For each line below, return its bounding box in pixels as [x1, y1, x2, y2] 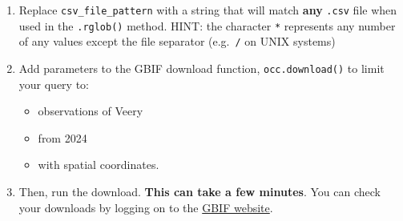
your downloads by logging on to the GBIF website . [18, 199, 273, 215]
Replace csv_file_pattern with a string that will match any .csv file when [18, 2, 397, 18]
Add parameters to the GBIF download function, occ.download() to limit [18, 59, 385, 76]
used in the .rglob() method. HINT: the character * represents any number [18, 17, 396, 34]
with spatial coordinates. [38, 156, 159, 173]
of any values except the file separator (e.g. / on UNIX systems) [18, 33, 336, 50]
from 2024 [38, 129, 87, 146]
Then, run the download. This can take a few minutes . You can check [18, 183, 381, 199]
